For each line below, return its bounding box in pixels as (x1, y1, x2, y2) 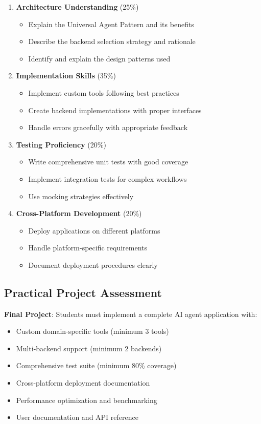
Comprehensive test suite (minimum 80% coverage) (16, 360, 177, 371)
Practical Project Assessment (4, 284, 162, 300)
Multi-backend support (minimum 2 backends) (16, 343, 162, 353)
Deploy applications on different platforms (28, 225, 160, 236)
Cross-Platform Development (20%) (16, 208, 142, 219)
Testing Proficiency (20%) (16, 139, 106, 150)
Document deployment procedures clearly (28, 259, 158, 270)
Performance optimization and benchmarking (16, 394, 157, 405)
